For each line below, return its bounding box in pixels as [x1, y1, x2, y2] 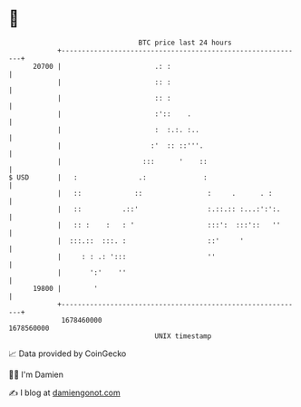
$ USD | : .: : [8, 172, 208, 182]
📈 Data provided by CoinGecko [8, 348, 127, 359]
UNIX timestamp [154, 331, 212, 341]
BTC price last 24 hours [138, 38, 232, 47]
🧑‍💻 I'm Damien [8, 369, 64, 380]
